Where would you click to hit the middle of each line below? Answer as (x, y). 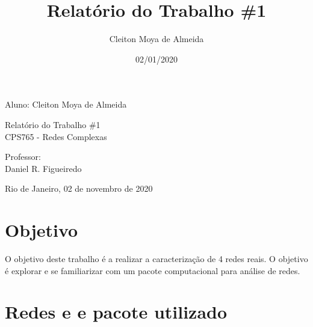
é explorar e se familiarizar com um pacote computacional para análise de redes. (153, 270)
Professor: (23, 157)
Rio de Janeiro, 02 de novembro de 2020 (79, 188)
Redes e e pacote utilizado (116, 312)
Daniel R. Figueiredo (43, 168)
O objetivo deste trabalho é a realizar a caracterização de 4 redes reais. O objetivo (156, 258)
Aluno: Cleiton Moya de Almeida (66, 104)
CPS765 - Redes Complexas (56, 136)
